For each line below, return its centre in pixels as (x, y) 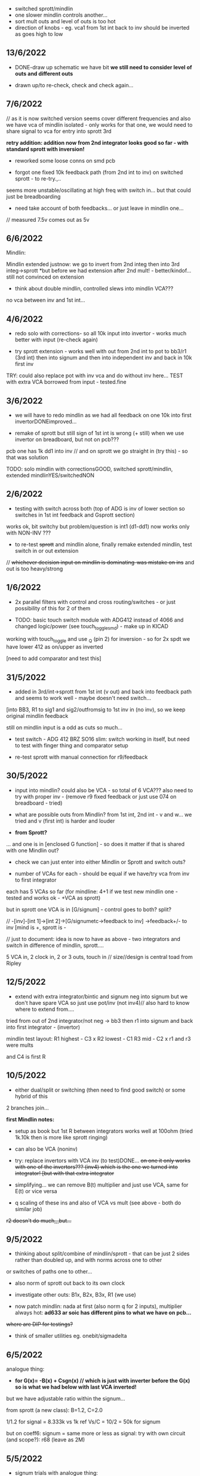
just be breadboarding (33, 196)
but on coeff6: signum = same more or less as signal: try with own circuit (96, 1434)
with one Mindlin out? (33, 850)
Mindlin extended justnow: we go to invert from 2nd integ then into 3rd (93, 264)
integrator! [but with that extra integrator (64, 1173)
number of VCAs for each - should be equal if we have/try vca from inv (102, 873)
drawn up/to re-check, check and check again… (74, 85)
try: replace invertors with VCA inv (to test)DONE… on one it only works (103, 1160)
